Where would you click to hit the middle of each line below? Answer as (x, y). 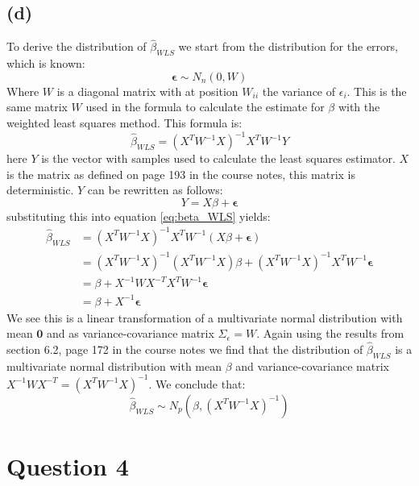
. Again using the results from (330, 333)
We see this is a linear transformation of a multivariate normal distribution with (205, 317)
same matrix (37, 107)
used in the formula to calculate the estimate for (205, 107)
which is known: (46, 63)
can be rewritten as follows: (155, 190)
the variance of (299, 91)
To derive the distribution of (77, 46)
